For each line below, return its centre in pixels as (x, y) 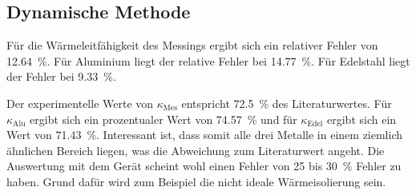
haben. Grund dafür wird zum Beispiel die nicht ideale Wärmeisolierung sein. (196, 181)
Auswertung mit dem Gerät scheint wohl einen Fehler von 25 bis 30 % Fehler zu (204, 166)
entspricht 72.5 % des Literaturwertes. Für (287, 103)
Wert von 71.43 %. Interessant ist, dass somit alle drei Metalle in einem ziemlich (205, 135)
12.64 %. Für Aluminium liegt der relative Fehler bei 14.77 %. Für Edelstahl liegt (208, 60)
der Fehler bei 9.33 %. (61, 76)
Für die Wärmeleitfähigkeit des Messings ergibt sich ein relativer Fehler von (192, 45)
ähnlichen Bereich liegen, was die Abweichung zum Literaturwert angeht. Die (196, 150)
